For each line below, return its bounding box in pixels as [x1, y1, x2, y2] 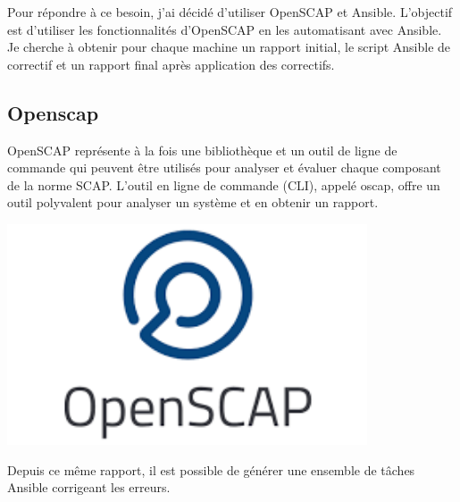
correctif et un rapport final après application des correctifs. [7, 54, 335, 73]
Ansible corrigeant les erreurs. [7, 478, 171, 497]
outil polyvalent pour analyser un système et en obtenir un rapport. [7, 193, 379, 212]
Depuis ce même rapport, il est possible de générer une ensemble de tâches [7, 460, 415, 479]
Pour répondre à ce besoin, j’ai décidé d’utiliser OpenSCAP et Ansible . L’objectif [7, 3, 453, 21]
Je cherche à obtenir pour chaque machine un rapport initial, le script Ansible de [7, 38, 451, 56]
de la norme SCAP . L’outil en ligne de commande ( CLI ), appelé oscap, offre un [7, 175, 440, 194]
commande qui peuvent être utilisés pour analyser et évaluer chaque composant [7, 158, 441, 177]
